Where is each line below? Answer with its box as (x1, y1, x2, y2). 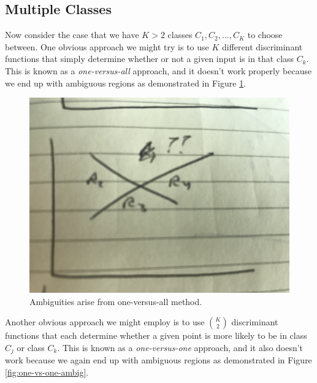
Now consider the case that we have (5, 28, 139, 41)
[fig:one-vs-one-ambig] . (5, 366, 89, 378)
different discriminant (222, 40, 303, 53)
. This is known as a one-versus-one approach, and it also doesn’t (57, 341, 304, 354)
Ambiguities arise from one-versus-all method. (29, 295, 202, 308)
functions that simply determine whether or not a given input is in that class (5, 52, 294, 65)
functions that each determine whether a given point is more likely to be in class (5, 329, 307, 342)
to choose (247, 28, 283, 41)
